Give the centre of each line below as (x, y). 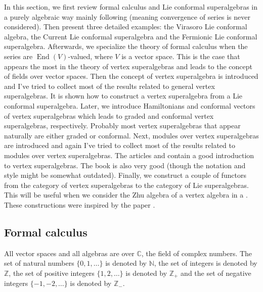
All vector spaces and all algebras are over (69, 253)
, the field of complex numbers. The (197, 253)
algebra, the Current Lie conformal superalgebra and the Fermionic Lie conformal (131, 36)
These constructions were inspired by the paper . (80, 204)
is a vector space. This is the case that (181, 56)
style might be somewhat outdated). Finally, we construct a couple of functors (125, 175)
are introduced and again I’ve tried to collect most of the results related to (120, 145)
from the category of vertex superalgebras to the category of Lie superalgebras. (126, 185)
